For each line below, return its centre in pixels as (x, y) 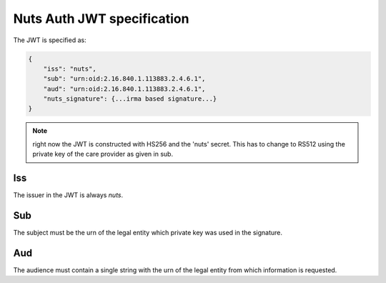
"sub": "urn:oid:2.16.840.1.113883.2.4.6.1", (124, 79)
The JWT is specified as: (50, 40)
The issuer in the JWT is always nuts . (68, 195)
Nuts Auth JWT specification (101, 19)
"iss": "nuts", (70, 69)
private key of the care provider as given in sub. (103, 154)
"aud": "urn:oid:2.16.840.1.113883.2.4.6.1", (124, 89)
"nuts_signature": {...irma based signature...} (130, 99)
